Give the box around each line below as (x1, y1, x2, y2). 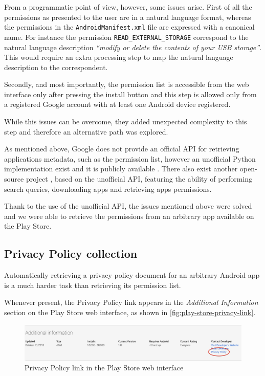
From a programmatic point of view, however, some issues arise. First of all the (4, 2, 252, 12)
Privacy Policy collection (4, 246, 138, 261)
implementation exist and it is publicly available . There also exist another (4, 163, 238, 174)
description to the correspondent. (4, 61, 108, 72)
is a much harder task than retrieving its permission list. (4, 279, 181, 290)
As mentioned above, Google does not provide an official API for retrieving (4, 143, 239, 154)
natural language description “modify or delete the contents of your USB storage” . (4, 41, 262, 52)
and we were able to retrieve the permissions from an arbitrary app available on (4, 210, 254, 221)
